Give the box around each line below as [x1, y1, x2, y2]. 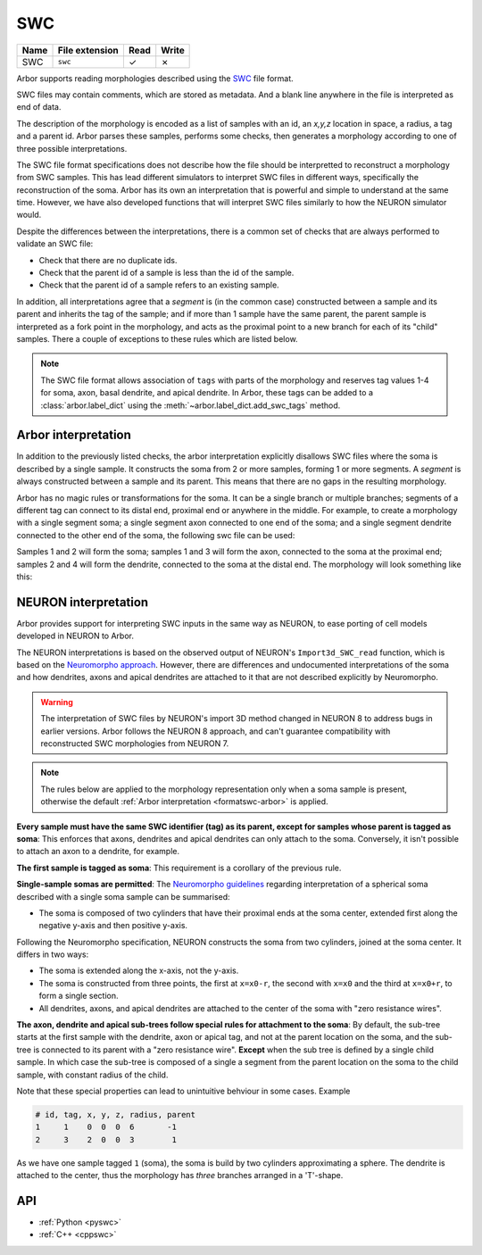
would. [16, 210, 42, 220]
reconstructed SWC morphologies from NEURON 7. [40, 737, 229, 749]
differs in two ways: [16, 949, 89, 960]
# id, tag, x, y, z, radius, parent [35, 1110, 196, 1119]
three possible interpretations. [16, 143, 128, 154]
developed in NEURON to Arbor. [16, 630, 134, 642]
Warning [40, 696, 73, 707]
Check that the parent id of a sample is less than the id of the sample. [38, 268, 295, 278]
